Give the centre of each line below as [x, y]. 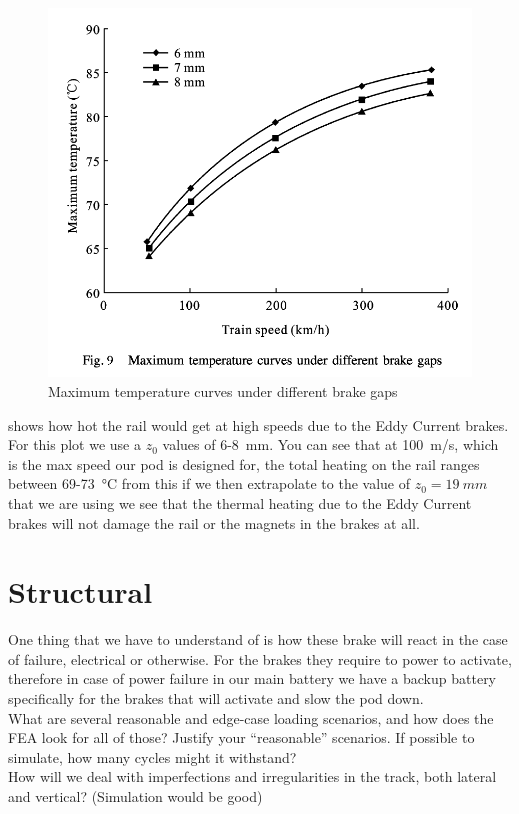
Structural [80, 591]
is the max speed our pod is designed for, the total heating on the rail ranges [244, 463]
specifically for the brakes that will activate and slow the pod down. [216, 698]
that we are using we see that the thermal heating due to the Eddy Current [240, 502]
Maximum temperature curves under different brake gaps [223, 390]
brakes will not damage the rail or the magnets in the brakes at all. [214, 522]
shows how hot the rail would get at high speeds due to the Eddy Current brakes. [258, 424]
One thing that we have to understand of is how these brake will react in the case [258, 639]
